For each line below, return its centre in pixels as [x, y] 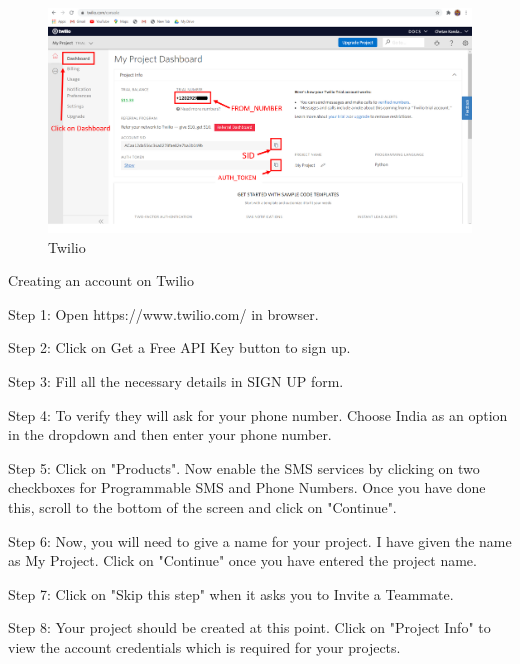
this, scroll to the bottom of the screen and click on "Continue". [202, 506]
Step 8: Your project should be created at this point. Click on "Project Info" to [249, 627]
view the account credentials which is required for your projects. [204, 646]
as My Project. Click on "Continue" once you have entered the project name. [242, 560]
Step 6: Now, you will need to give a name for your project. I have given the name [260, 540]
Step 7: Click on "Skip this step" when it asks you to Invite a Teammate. [231, 593]
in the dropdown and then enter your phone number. [170, 434]
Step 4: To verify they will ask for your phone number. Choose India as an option [258, 414]
